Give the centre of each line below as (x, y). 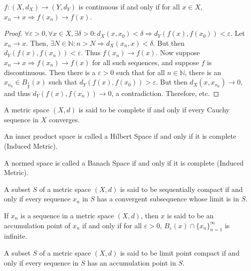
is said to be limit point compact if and (180, 252)
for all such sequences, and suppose (146, 62)
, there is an (203, 72)
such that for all (141, 72)
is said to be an (190, 215)
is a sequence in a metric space (67, 215)
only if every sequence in (41, 262)
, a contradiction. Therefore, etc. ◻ (165, 93)
